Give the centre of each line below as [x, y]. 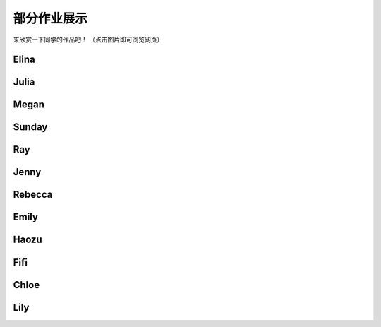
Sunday [30, 127]
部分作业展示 [50, 18]
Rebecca [33, 195]
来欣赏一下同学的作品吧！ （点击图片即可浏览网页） [88, 40]
